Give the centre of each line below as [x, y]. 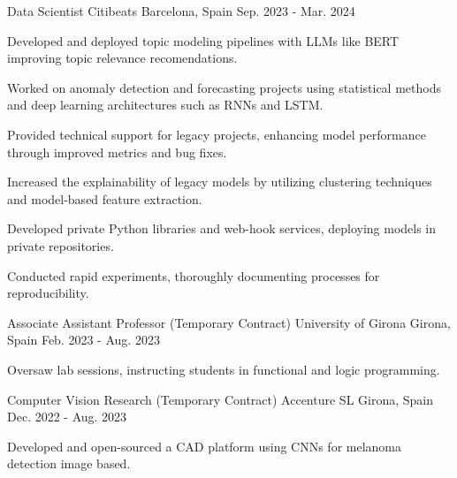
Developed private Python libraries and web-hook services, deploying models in [222, 228]
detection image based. [69, 463]
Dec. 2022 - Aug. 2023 [67, 417]
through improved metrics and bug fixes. [117, 152]
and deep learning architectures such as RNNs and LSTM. [165, 105]
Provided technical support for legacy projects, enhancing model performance [217, 134]
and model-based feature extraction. [105, 198]
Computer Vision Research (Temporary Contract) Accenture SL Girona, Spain [221, 399]
